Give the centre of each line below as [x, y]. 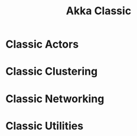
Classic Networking [55, 99]
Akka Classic [99, 11]
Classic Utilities [45, 126]
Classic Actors [42, 44]
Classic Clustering [52, 72]
